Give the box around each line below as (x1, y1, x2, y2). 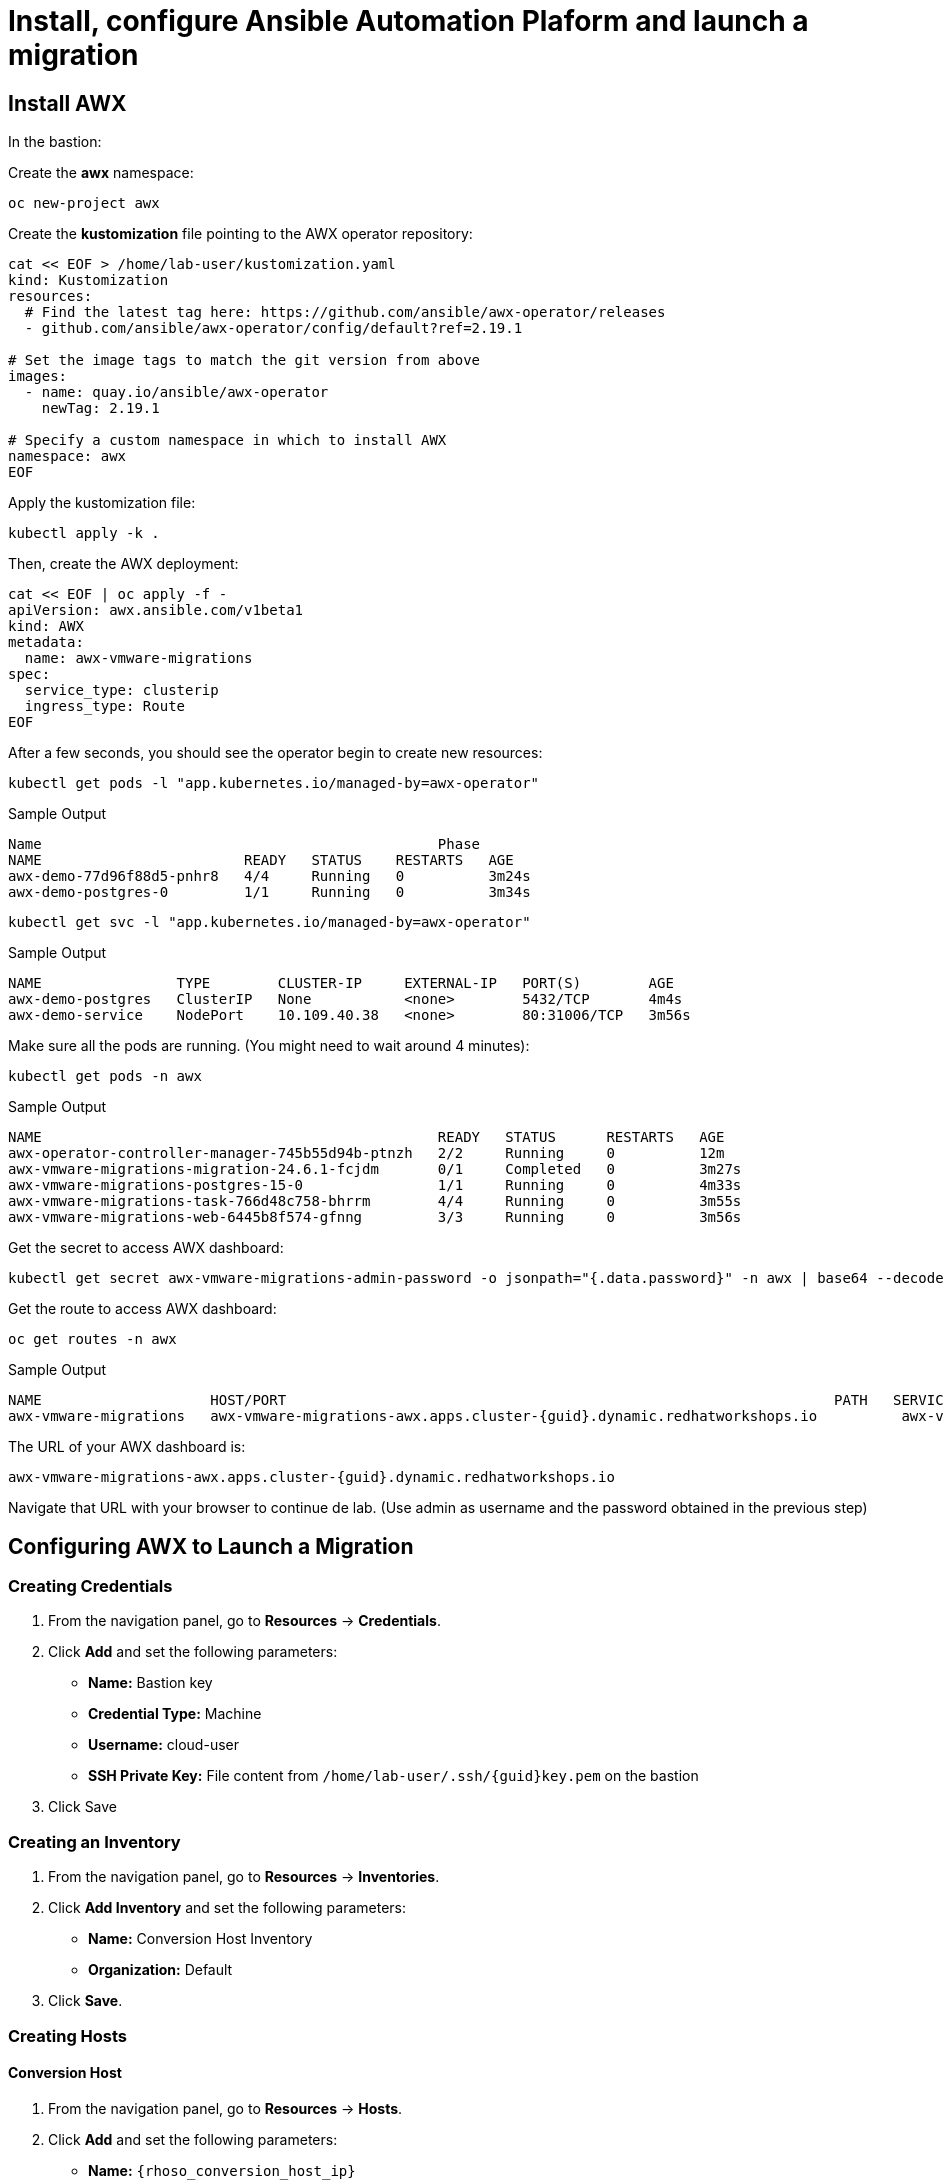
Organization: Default (88, 1961, 233, 1979)
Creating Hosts (8, 2025, 128, 2046)
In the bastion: (8, 133, 102, 151)
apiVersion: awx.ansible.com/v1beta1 (8, 602, 304, 619)
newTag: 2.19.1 (41, 400, 160, 417)
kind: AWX (8, 618, 84, 635)
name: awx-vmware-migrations (24, 650, 253, 667)
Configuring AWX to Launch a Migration (8, 1533, 414, 1559)
